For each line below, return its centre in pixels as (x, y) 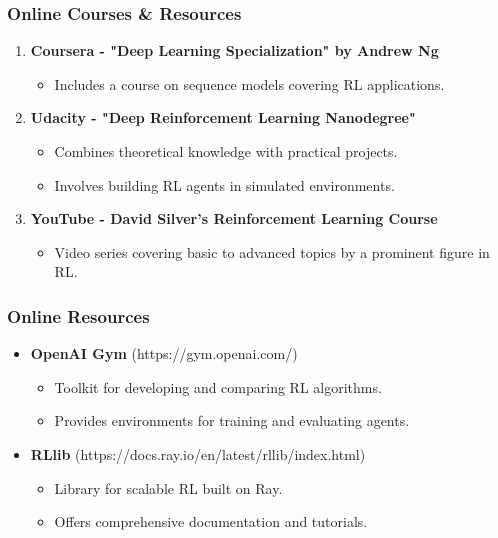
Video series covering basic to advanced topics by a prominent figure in (272, 251)
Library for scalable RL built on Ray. (168, 487)
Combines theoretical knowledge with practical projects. (226, 151)
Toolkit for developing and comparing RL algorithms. (218, 386)
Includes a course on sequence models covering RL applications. (249, 83)
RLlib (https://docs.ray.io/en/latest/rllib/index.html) (198, 453)
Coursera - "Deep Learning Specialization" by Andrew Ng (234, 50)
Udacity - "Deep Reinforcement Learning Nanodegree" (223, 117)
